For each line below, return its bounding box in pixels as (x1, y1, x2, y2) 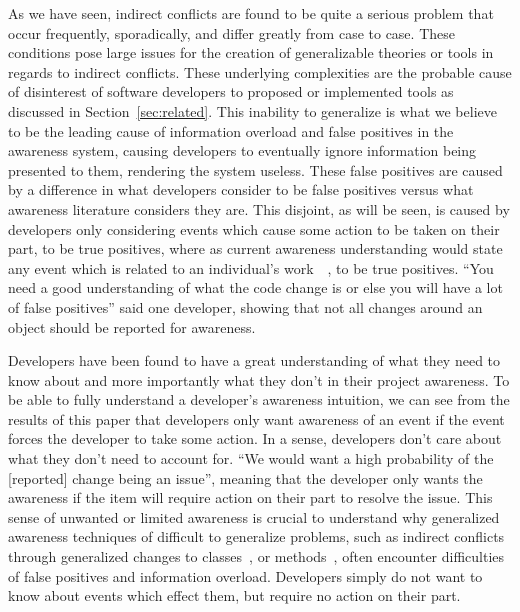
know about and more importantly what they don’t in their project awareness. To (8, 369, 510, 390)
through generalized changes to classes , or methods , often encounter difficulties (8, 546, 505, 567)
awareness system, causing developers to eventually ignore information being (8, 140, 477, 161)
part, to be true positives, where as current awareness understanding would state (8, 238, 503, 259)
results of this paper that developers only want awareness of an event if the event (8, 408, 505, 429)
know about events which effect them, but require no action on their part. (8, 585, 461, 606)
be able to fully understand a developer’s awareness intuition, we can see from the (8, 389, 510, 410)
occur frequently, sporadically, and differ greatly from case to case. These (8, 22, 455, 43)
